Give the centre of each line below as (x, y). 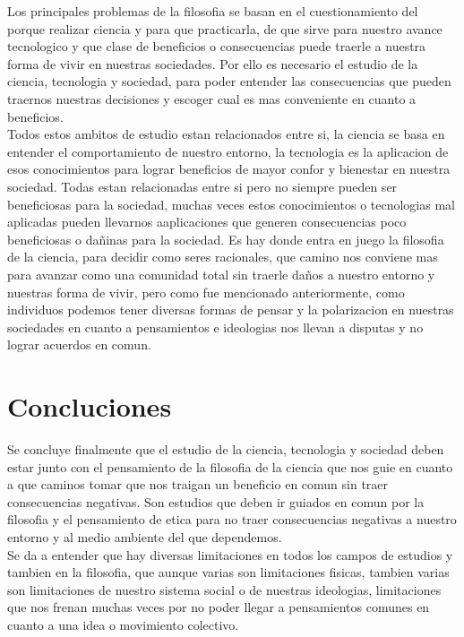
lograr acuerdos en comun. (79, 344)
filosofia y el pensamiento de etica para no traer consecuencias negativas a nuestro (232, 519)
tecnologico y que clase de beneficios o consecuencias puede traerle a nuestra (217, 46)
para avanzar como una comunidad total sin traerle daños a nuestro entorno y (221, 274)
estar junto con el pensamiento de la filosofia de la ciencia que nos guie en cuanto (230, 466)
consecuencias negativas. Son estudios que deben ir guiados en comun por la (216, 501)
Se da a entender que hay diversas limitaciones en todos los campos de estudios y (230, 554)
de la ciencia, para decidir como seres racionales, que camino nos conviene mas (223, 257)
